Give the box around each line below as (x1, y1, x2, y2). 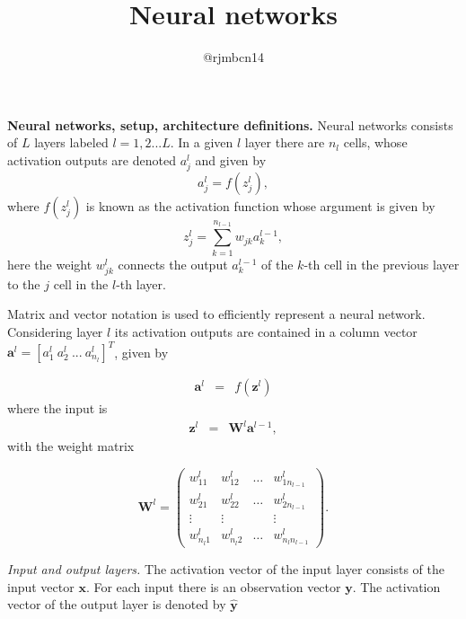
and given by (195, 150, 267, 169)
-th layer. (116, 274, 166, 293)
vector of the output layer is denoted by (7, 595, 226, 614)
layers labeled (34, 133, 109, 152)
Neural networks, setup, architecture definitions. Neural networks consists (7, 115, 453, 134)
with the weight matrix (7, 437, 135, 455)
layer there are (244, 133, 325, 152)
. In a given (170, 133, 233, 152)
